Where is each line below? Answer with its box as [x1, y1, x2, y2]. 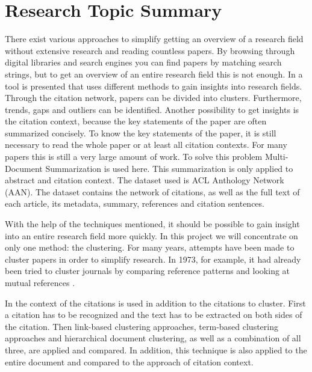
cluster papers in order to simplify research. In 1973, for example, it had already [5, 252, 301, 265]
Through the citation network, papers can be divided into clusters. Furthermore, [5, 91, 302, 104]
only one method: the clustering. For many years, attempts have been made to [5, 241, 295, 254]
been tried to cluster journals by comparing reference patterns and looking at [5, 264, 290, 277]
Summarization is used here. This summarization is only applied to [45, 162, 293, 174]
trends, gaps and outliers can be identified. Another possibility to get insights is [5, 103, 299, 115]
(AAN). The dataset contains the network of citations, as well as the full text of [5, 185, 300, 198]
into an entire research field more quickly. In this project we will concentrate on [5, 229, 298, 242]
